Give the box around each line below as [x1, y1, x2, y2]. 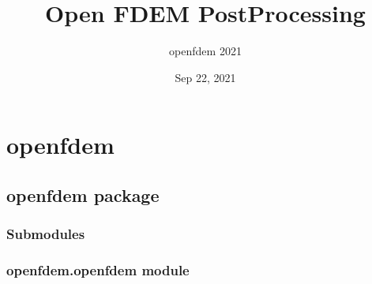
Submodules [6, 224, 85, 244]
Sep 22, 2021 [175, 69, 236, 85]
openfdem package [6, 182, 160, 207]
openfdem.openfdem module [6, 260, 190, 280]
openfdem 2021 [169, 43, 242, 59]
